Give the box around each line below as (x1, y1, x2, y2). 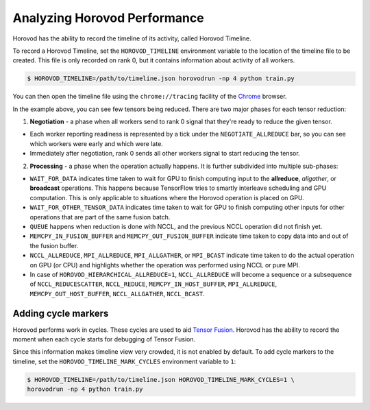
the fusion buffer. (29, 241, 79, 250)
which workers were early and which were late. (29, 139, 164, 147)
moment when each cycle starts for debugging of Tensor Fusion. (12, 335, 196, 343)
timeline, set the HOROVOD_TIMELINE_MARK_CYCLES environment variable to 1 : (12, 357, 236, 365)
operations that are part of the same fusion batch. (29, 213, 171, 221)
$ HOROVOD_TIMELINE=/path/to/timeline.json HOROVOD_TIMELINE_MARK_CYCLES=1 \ (27, 376, 295, 383)
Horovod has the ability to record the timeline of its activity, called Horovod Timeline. (12, 34, 251, 43)
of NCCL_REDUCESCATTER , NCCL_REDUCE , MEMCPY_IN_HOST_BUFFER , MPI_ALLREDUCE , (29, 280, 277, 288)
